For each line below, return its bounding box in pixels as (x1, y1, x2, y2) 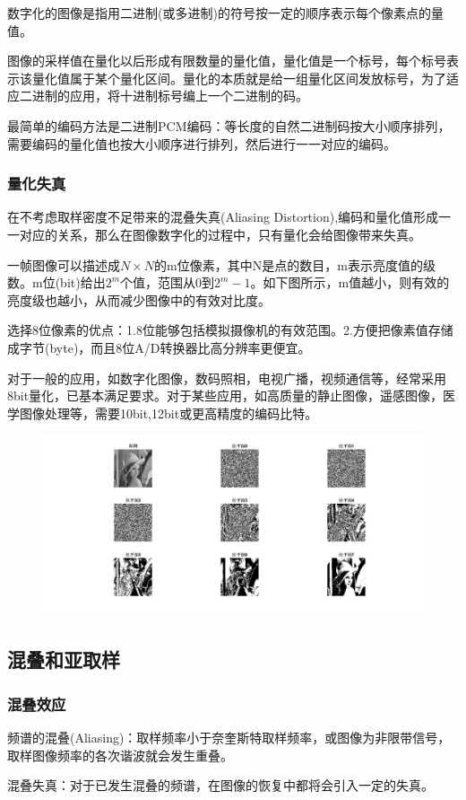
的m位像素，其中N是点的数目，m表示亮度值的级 (154, 255, 436, 274)
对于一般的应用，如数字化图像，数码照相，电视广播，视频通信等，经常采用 (7, 368, 446, 387)
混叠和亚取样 (7, 646, 120, 673)
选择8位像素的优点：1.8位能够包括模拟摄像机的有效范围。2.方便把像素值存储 (7, 321, 453, 339)
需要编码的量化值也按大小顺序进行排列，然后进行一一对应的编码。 (7, 134, 396, 153)
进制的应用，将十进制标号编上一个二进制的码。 (31, 86, 308, 105)
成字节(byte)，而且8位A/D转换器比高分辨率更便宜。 (7, 338, 311, 356)
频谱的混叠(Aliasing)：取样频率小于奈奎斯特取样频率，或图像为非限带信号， (7, 727, 451, 746)
